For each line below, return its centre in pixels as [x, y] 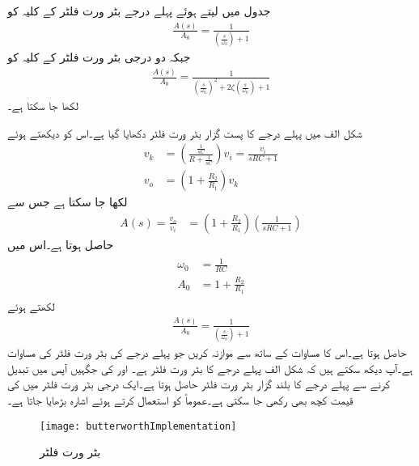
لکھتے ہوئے [31, 305]
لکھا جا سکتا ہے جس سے [68, 202]
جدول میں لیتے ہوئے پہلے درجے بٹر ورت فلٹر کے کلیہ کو [139, 11]
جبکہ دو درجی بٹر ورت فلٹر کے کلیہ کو [99, 57]
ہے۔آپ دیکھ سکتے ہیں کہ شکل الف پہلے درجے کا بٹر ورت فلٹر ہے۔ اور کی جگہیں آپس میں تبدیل [210, 368]
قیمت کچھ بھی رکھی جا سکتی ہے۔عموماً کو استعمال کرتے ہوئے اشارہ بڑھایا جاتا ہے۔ [180, 399]
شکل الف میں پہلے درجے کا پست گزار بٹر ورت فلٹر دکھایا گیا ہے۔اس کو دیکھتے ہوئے [185, 132]
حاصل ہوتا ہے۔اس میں [61, 244]
